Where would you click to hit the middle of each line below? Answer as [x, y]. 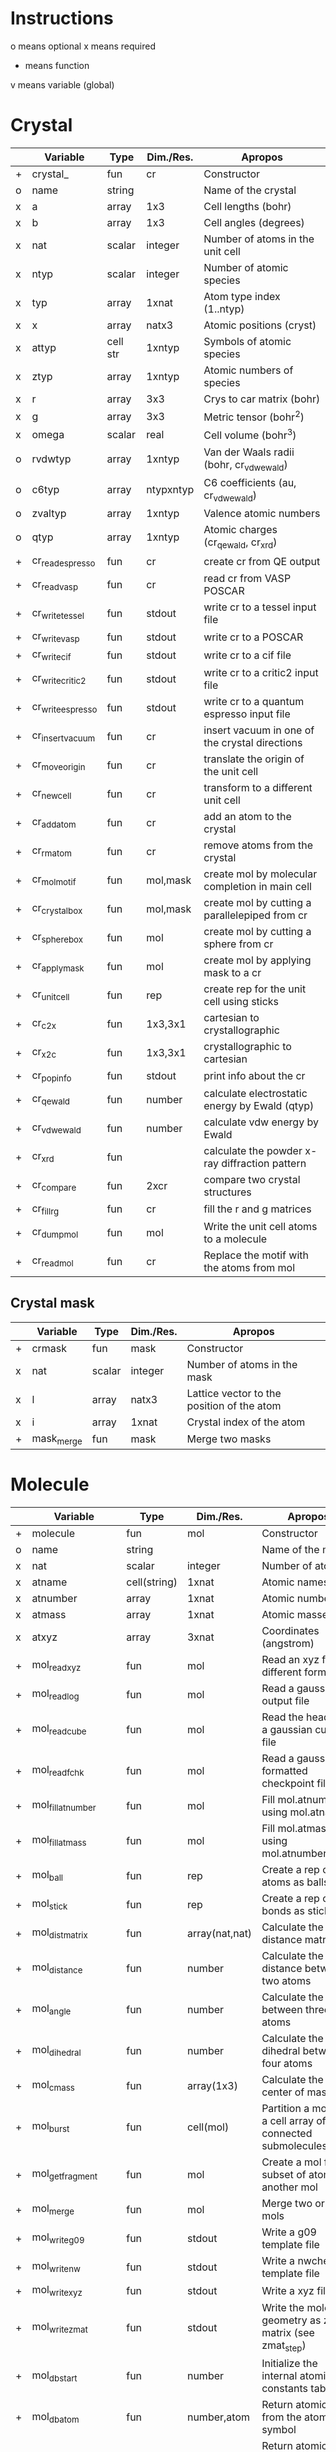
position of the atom [234, 1405]
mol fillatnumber [64, 1806]
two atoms [286, 1980]
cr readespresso [63, 561]
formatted [284, 1770]
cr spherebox [57, 938]
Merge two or [293, 2203]
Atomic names [295, 1582]
